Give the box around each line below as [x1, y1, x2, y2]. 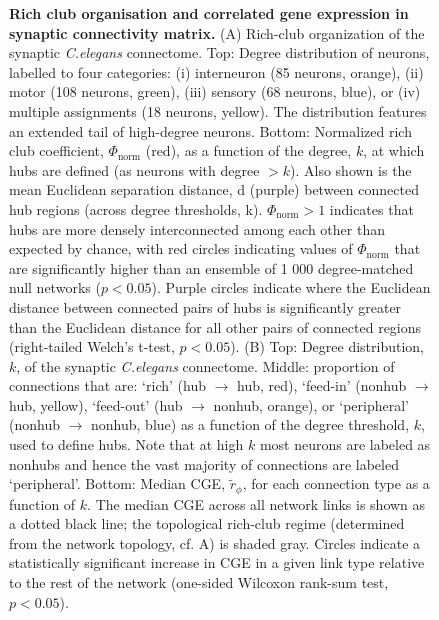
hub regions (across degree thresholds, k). [9, 198, 263, 219]
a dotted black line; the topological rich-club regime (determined [9, 513, 405, 534]
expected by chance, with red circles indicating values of [9, 238, 353, 259]
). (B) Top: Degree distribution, [230, 336, 424, 357]
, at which [363, 140, 425, 161]
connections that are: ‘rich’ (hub [9, 375, 206, 396]
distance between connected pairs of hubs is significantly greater [9, 296, 402, 317]
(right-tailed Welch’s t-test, [9, 336, 175, 357]
